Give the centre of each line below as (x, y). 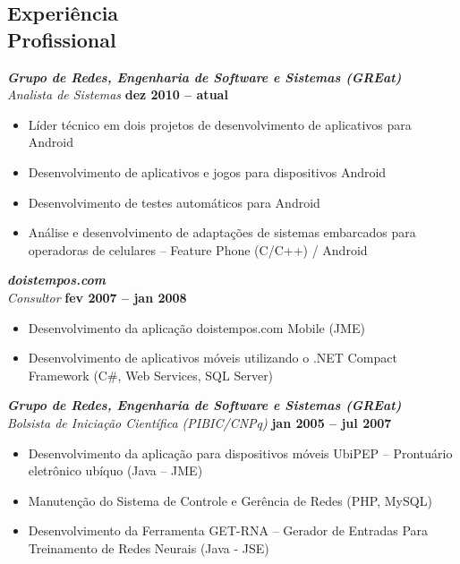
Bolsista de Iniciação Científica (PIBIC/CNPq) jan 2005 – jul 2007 (200, 422)
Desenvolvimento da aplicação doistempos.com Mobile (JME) (196, 327)
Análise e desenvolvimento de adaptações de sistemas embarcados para (222, 232)
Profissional (62, 39)
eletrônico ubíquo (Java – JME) (115, 470)
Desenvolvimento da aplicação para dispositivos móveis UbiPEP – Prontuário (240, 453)
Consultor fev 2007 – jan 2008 (97, 297)
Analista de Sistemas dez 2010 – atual (118, 94)
